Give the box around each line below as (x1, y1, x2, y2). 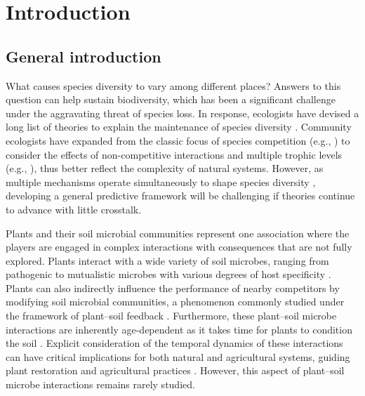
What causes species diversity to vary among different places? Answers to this (6, 78, 341, 93)
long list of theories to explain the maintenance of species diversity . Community (6, 119, 352, 134)
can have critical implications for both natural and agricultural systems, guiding (6, 349, 350, 364)
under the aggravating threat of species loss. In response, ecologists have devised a (6, 105, 359, 120)
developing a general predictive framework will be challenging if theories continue (6, 188, 355, 203)
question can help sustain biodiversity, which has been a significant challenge (6, 92, 336, 107)
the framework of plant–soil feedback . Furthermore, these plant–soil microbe (6, 308, 337, 323)
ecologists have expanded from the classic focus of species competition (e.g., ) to (6, 133, 350, 147)
